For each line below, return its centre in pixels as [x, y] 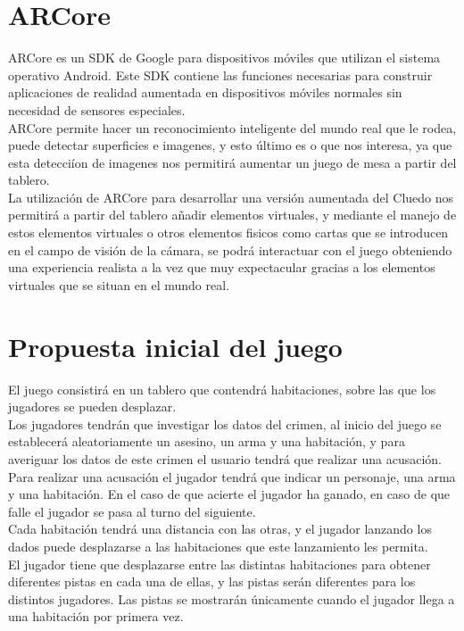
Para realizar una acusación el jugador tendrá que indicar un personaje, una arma [232, 476]
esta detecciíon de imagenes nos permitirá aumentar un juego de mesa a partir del [232, 162]
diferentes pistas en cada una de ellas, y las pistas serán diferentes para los [212, 581]
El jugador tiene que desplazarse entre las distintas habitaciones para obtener [220, 564]
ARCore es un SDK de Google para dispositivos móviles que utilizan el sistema [224, 58]
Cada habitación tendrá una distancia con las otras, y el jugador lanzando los [220, 529]
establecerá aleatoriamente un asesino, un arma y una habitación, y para [207, 441]
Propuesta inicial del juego [175, 346]
